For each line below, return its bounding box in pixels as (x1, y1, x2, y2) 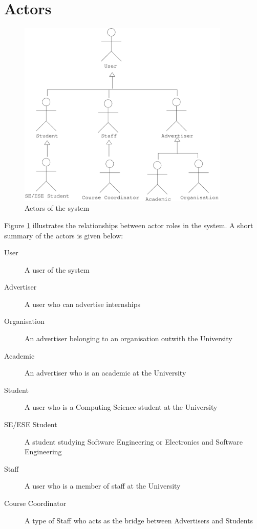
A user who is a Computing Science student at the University (25, 402, 218, 412)
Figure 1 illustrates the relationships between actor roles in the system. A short (4, 219, 253, 230)
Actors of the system (25, 203, 90, 213)
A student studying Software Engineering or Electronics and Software (25, 436, 243, 447)
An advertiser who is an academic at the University (25, 367, 186, 378)
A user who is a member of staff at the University (25, 480, 181, 491)
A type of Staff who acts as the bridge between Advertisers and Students (25, 515, 253, 525)
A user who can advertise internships (25, 298, 140, 309)
